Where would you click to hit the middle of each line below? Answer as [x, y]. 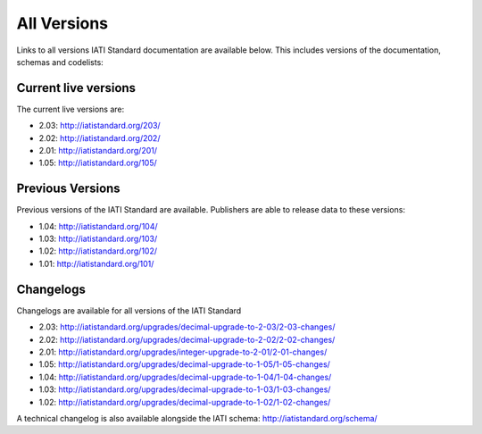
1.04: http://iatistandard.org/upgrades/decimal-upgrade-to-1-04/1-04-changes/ [185, 377]
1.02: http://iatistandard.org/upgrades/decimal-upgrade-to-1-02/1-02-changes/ [185, 402]
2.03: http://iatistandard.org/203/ [100, 126]
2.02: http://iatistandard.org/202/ [100, 138]
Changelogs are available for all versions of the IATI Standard [129, 310]
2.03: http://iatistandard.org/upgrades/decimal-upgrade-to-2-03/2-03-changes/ [187, 327]
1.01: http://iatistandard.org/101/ [96, 263]
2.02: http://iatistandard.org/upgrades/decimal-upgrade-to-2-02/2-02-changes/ [187, 339]
